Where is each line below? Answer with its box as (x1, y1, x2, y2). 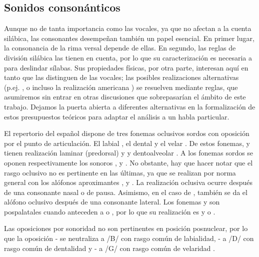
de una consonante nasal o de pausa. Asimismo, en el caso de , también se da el (4, 186, 247, 197)
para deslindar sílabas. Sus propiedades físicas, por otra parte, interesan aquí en (4, 62, 248, 72)
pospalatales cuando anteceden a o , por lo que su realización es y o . (4, 206, 215, 216)
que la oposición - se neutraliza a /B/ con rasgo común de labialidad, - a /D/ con (4, 233, 254, 243)
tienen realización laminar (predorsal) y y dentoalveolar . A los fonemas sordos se (4, 147, 253, 158)
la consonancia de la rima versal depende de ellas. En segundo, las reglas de (4, 42, 236, 53)
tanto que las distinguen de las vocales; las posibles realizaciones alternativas (4, 72, 239, 82)
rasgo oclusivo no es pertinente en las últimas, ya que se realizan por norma (4, 167, 236, 177)
